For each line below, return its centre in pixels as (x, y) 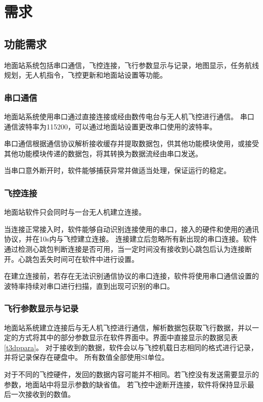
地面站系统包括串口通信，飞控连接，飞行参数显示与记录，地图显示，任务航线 (131, 65)
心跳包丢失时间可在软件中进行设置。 (78, 259)
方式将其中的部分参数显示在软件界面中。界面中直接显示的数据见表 (128, 337)
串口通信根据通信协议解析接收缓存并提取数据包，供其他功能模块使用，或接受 (131, 143)
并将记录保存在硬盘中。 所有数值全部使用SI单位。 (86, 357)
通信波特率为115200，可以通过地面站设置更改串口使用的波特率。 (110, 126)
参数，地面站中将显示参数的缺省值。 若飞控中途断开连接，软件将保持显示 (126, 384)
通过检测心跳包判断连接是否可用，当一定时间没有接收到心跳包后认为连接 (124, 248)
